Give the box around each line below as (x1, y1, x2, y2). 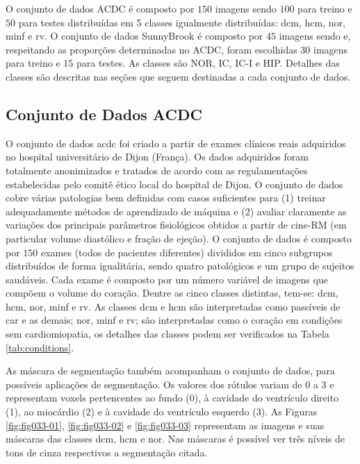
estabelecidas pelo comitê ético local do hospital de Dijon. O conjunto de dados (6, 176, 343, 191)
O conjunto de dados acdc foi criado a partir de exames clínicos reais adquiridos (6, 135, 346, 150)
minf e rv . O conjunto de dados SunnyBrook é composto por (6, 28, 263, 43)
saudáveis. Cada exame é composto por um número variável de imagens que (6, 272, 328, 286)
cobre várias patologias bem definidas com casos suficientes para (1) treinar (6, 190, 326, 205)
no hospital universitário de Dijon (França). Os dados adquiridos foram (6, 149, 309, 164)
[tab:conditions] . (6, 340, 74, 354)
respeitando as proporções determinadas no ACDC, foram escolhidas (6, 42, 297, 56)
